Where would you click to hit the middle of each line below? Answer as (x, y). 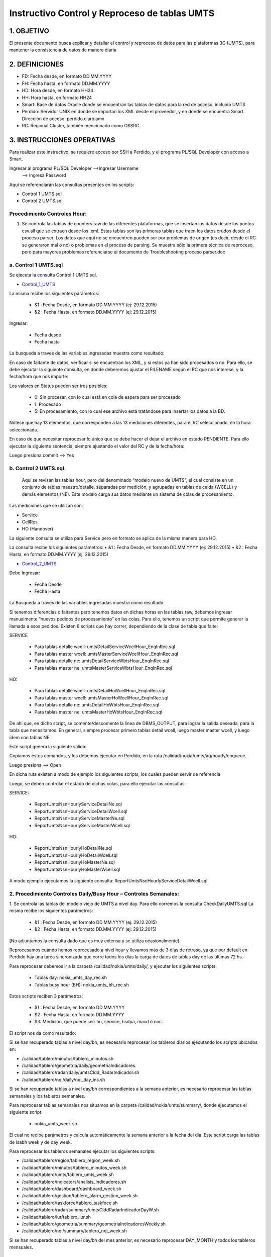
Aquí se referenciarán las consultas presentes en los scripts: (72, 185)
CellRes (30, 522)
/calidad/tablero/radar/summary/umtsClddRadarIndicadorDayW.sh (90, 1210)
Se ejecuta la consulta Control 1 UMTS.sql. (53, 275)
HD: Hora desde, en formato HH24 (58, 91)
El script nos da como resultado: (43, 1033)
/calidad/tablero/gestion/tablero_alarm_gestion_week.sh (80, 1196)
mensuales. (21, 1247)
